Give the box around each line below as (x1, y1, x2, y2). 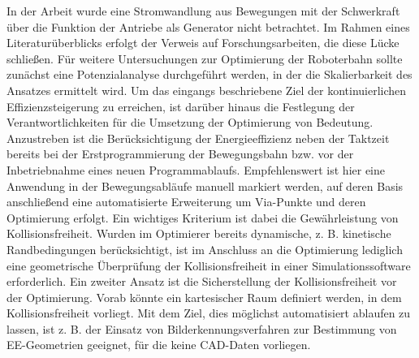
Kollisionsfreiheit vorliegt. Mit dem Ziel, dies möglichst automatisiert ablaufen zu (6, 304, 411, 321)
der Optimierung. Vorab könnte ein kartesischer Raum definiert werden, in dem (6, 288, 402, 305)
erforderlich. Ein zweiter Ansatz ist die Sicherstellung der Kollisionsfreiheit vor (6, 273, 397, 290)
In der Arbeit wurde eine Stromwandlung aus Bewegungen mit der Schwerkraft (6, 2, 400, 19)
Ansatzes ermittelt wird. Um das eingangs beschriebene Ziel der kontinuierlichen (6, 81, 407, 98)
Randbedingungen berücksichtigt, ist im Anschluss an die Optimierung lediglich (6, 240, 403, 257)
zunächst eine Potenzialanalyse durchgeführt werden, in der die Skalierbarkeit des (6, 66, 413, 83)
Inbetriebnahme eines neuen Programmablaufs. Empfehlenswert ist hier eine (6, 161, 386, 178)
